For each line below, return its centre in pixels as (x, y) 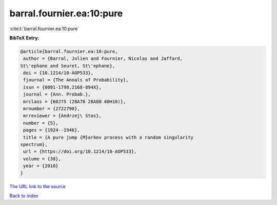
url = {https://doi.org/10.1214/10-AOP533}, (80, 152)
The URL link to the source (38, 186)
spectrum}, (34, 144)
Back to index (24, 196)
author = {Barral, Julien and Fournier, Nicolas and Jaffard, (103, 59)
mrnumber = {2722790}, (52, 109)
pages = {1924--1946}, (52, 130)
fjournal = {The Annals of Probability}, (76, 80)
